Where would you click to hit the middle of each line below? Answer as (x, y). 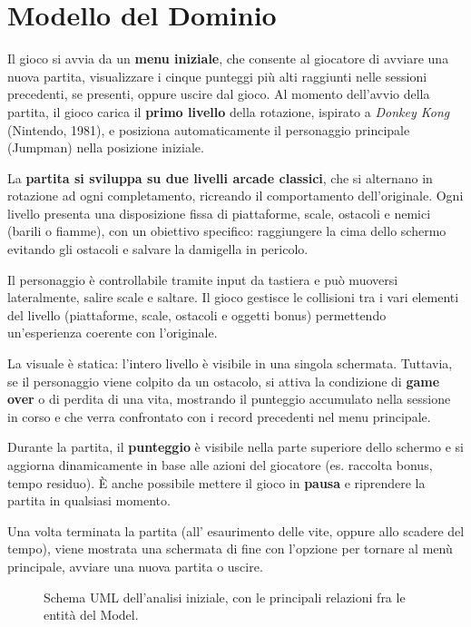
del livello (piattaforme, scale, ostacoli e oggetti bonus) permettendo (197, 314)
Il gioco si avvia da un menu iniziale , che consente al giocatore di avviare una (228, 59)
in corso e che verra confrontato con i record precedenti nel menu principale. (219, 416)
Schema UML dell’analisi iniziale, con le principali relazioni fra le (225, 597)
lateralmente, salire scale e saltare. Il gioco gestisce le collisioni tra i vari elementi (233, 297)
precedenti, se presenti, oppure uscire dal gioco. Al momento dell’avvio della (219, 94)
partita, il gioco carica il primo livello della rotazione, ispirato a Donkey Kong (229, 111)
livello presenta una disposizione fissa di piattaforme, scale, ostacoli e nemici (219, 213)
